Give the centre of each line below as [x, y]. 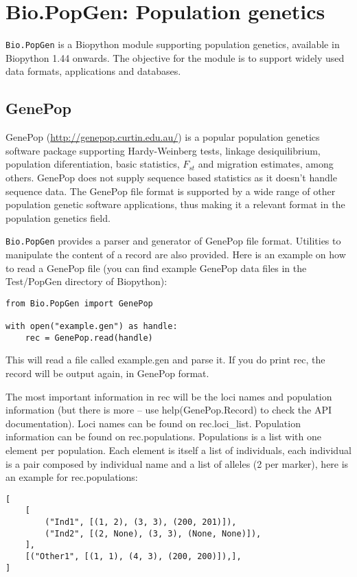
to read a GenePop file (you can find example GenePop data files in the [156, 268]
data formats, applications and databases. [93, 71]
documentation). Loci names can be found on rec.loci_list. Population [153, 423]
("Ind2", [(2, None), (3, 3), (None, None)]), [153, 533]
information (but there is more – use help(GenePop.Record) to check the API [169, 410]
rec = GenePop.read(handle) [89, 338]
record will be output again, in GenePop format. [107, 373]
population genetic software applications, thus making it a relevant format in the [175, 204]
